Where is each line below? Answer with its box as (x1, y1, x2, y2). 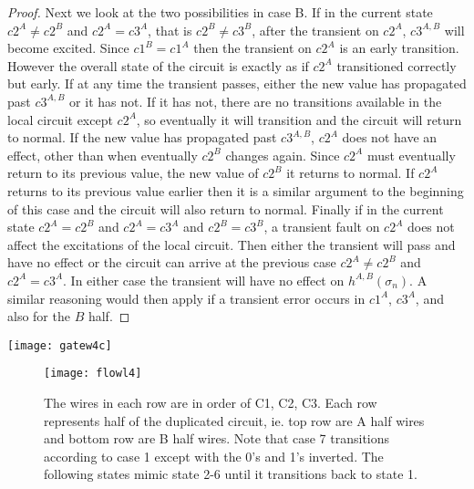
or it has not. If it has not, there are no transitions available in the (69, 91, 442, 110)
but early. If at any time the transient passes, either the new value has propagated (7, 74, 467, 93)
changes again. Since (225, 145, 340, 164)
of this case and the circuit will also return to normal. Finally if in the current (7, 199, 444, 218)
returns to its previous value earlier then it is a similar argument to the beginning (7, 181, 464, 200)
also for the (7, 307, 70, 326)
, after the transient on (252, 20, 379, 39)
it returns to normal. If (286, 163, 415, 182)
